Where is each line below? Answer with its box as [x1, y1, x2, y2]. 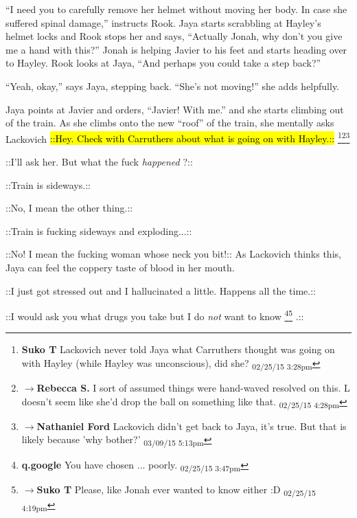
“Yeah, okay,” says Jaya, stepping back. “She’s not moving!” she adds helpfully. [5, 78, 340, 93]
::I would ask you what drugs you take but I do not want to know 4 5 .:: [5, 307, 304, 323]
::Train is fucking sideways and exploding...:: [5, 223, 192, 238]
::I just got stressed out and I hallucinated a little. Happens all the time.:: [5, 283, 316, 297]
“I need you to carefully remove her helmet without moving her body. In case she [5, 2, 347, 16]
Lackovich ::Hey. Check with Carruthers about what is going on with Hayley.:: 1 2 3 [5, 129, 350, 146]
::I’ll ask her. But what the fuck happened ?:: [5, 155, 193, 168]
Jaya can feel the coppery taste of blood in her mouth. [5, 260, 235, 274]
